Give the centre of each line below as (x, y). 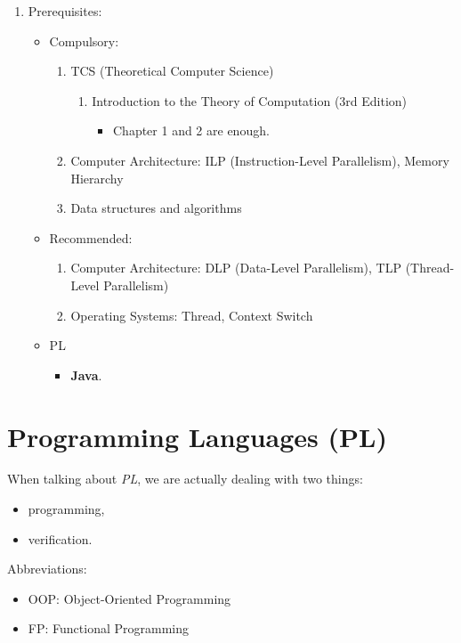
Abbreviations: (47, 569)
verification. (60, 538)
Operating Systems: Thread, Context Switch (192, 315)
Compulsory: (84, 41)
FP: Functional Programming (108, 628)
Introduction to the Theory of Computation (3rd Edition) (250, 100)
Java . (86, 374)
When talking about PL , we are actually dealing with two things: (185, 479)
